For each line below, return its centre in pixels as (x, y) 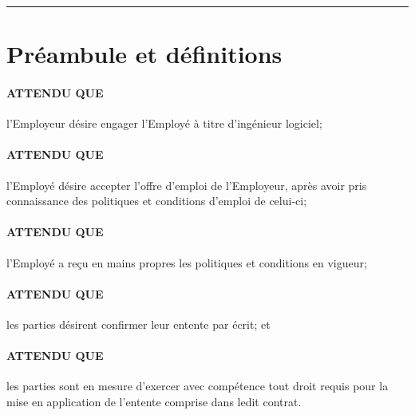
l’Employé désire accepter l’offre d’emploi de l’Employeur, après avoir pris (187, 185)
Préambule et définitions (144, 54)
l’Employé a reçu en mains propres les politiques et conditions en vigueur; (187, 262)
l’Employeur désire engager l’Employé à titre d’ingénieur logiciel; (164, 123)
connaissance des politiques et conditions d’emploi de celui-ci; (157, 201)
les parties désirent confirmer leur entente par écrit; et (138, 324)
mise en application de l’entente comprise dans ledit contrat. (154, 401)
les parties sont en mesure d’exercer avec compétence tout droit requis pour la (198, 386)
